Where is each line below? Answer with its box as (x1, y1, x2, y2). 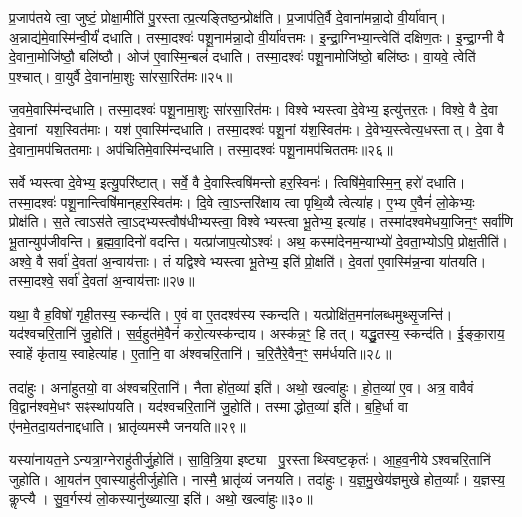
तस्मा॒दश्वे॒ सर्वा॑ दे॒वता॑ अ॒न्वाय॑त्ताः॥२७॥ (9, 270, 195, 291)
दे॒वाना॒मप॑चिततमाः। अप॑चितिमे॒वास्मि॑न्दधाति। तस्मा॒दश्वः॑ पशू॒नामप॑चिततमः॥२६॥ (9, 138, 393, 159)
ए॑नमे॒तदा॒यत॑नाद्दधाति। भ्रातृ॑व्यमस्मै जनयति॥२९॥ (9, 415, 246, 436)
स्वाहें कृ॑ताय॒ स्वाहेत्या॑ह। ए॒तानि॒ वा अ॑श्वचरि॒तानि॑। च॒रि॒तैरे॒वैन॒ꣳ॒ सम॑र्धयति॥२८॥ (9, 342, 392, 363)
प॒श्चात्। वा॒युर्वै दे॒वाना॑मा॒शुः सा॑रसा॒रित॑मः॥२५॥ (9, 65, 233, 86)
